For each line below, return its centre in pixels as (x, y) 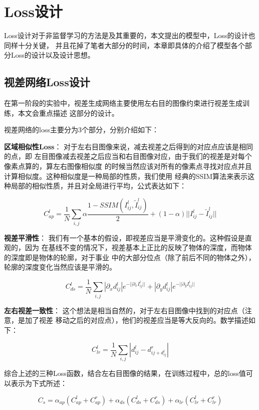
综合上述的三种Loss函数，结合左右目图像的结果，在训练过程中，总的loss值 (125, 373)
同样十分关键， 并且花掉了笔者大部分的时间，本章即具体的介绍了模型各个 (124, 45)
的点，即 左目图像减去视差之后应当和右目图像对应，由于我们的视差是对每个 (128, 156)
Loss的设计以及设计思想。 (53, 55)
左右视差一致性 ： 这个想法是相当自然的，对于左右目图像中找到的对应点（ (124, 310)
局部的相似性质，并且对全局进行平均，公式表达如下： (98, 186)
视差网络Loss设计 (47, 82)
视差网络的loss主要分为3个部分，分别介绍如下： (81, 130)
